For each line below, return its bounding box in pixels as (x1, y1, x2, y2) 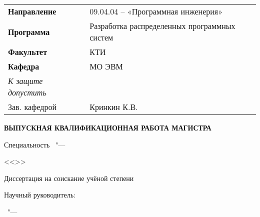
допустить (8, 86, 46, 98)
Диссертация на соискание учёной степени (4, 172, 134, 183)
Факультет (8, 46, 47, 57)
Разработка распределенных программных (89, 20, 235, 31)
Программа (8, 25, 50, 37)
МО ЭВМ (89, 60, 123, 72)
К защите (8, 75, 43, 86)
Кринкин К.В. (89, 101, 138, 112)
